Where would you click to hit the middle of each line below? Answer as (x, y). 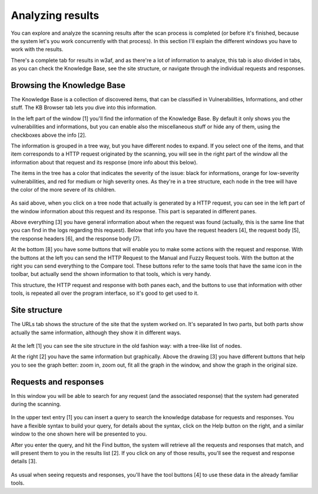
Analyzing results (55, 15)
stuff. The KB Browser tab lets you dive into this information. (84, 108)
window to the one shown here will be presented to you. (79, 434)
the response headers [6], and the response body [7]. (76, 238)
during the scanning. (36, 404)
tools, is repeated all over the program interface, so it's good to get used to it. (105, 293)
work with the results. (37, 50)
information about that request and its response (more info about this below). (104, 162)
